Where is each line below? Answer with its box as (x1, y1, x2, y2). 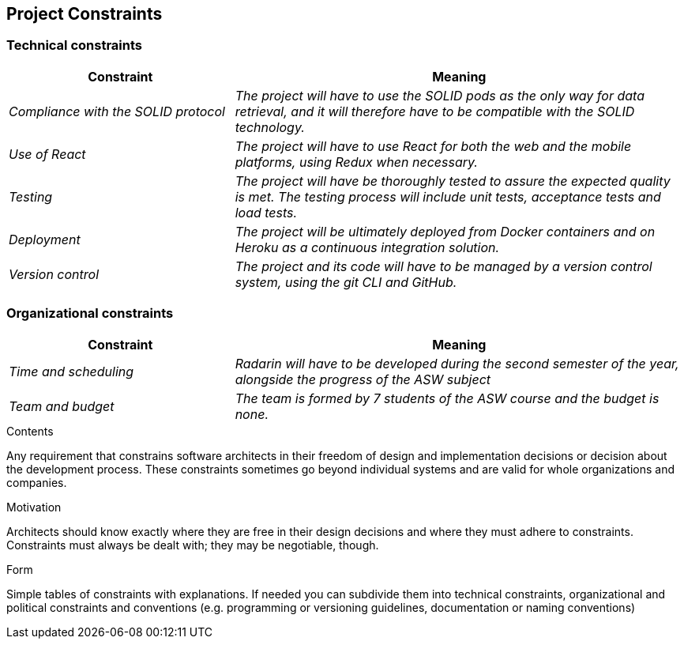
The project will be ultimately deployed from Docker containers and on (235, 223, 656, 240)
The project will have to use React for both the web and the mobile (235, 138, 632, 154)
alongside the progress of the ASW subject (235, 371, 491, 387)
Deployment (9, 231, 81, 247)
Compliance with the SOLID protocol (9, 103, 225, 119)
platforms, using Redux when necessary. (235, 153, 478, 170)
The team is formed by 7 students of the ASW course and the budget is (235, 390, 660, 406)
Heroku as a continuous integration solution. (235, 239, 500, 255)
